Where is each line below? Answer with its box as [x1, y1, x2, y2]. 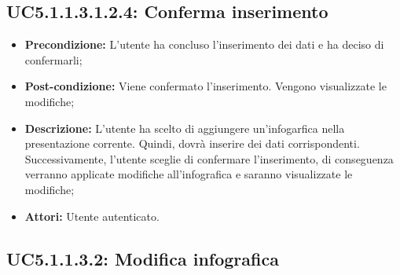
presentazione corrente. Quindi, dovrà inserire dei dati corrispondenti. [24, 135, 360, 152]
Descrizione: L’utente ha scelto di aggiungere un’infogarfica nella [24, 119, 345, 136]
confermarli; [24, 51, 83, 68]
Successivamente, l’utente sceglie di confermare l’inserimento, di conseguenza [24, 150, 394, 167]
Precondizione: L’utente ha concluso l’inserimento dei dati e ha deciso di [24, 36, 384, 53]
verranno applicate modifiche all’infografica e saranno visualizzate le [24, 166, 353, 182]
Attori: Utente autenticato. [24, 207, 160, 224]
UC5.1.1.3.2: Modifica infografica [6, 246, 279, 270]
